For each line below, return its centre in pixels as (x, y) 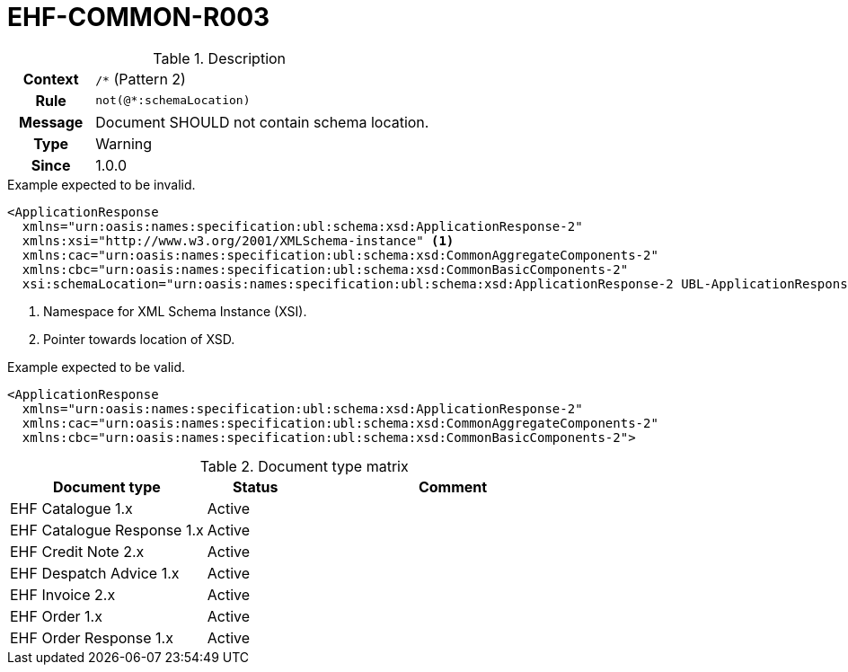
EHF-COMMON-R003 (139, 17)
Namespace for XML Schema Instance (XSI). (175, 311)
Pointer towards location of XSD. (139, 339)
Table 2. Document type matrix (304, 466)
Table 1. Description (220, 58)
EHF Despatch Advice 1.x (95, 573)
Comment (453, 486)
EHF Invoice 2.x (63, 594)
